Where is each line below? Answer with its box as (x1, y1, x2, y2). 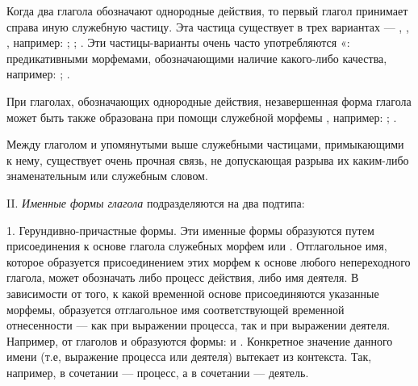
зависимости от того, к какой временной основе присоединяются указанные (6, 284, 379, 301)
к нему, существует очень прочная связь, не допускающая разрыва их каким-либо (6, 151, 409, 168)
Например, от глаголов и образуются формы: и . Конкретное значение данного (6, 332, 393, 349)
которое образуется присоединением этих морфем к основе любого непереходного (6, 253, 411, 270)
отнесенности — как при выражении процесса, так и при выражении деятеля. (6, 317, 391, 334)
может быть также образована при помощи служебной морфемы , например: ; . (6, 108, 397, 125)
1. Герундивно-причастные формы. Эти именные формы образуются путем (6, 221, 374, 238)
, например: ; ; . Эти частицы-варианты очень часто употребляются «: (6, 34, 350, 51)
